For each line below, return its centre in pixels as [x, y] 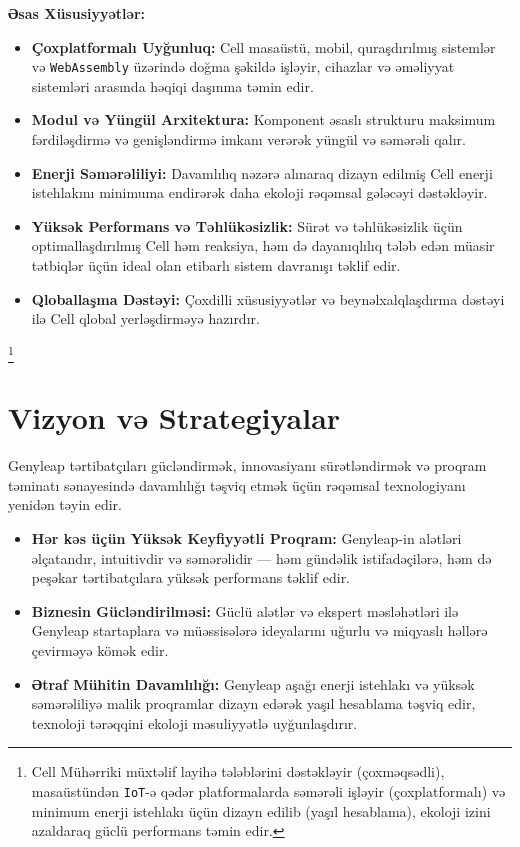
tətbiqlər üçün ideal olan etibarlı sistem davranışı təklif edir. [216, 265]
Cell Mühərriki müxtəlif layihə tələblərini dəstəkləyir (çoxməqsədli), [238, 771]
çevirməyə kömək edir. [100, 649]
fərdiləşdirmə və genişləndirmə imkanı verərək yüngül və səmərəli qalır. [248, 139]
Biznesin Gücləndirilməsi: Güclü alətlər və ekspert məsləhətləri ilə [245, 610]
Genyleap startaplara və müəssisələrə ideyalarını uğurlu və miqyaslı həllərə [259, 630]
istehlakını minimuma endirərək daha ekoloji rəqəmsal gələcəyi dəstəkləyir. [259, 192]
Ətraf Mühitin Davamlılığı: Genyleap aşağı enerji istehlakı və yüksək [253, 683]
